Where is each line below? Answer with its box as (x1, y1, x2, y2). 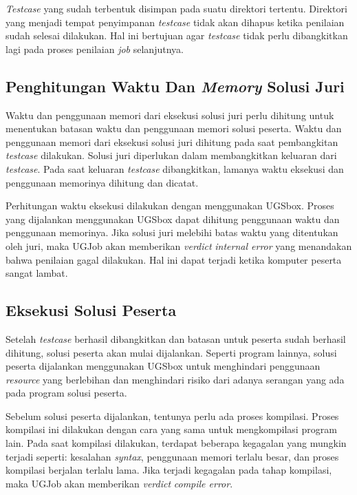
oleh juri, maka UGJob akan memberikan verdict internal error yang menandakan (6, 238, 352, 253)
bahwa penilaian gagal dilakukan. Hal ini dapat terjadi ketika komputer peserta (6, 252, 342, 266)
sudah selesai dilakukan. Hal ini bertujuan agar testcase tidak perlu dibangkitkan (6, 28, 348, 43)
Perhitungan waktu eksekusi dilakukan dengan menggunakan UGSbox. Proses (6, 198, 334, 213)
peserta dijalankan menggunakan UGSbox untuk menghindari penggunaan (6, 359, 321, 373)
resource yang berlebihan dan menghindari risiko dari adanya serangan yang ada (6, 372, 345, 386)
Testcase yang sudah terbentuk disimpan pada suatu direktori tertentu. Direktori (6, 1, 347, 15)
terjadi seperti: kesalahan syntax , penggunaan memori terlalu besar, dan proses (6, 449, 339, 463)
